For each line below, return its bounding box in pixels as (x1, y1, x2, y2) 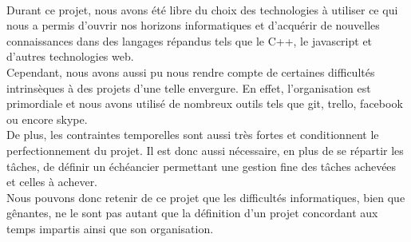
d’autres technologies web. (6, 48, 134, 65)
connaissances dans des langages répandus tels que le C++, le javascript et (6, 32, 373, 49)
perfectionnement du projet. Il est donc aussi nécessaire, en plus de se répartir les (6, 141, 404, 158)
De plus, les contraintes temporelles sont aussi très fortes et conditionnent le (6, 126, 379, 143)
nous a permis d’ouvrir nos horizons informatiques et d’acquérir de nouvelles (6, 17, 380, 34)
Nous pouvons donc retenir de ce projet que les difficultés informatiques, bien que (6, 188, 405, 205)
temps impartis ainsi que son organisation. (6, 220, 214, 236)
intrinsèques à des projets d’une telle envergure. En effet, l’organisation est (6, 79, 371, 96)
